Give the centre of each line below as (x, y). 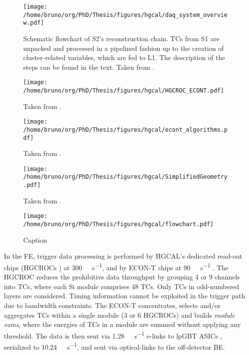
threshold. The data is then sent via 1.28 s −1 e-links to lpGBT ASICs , (113, 335)
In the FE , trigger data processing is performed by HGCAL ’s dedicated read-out (123, 256)
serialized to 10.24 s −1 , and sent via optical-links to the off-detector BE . (115, 346)
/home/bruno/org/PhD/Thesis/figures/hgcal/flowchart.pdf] (118, 224)
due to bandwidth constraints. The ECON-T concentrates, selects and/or (112, 305)
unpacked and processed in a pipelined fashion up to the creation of (124, 48)
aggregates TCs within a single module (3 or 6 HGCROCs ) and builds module (119, 315)
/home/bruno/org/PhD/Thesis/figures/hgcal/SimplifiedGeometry (125, 177)
